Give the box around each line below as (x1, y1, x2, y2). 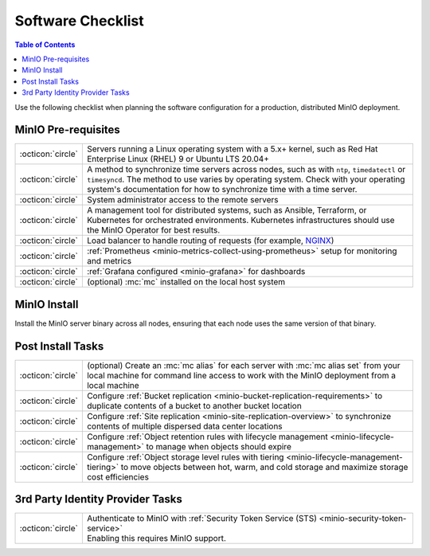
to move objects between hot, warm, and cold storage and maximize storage (120, 461, 408, 472)
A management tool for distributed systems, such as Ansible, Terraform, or (86, 205, 367, 216)
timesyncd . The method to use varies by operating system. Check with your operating (86, 174, 405, 185)
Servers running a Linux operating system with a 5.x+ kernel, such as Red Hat (86, 143, 378, 155)
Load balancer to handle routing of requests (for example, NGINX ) (86, 235, 334, 246)
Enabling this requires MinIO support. (86, 533, 227, 544)
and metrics (86, 256, 131, 267)
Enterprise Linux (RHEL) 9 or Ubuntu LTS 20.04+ (86, 154, 270, 165)
